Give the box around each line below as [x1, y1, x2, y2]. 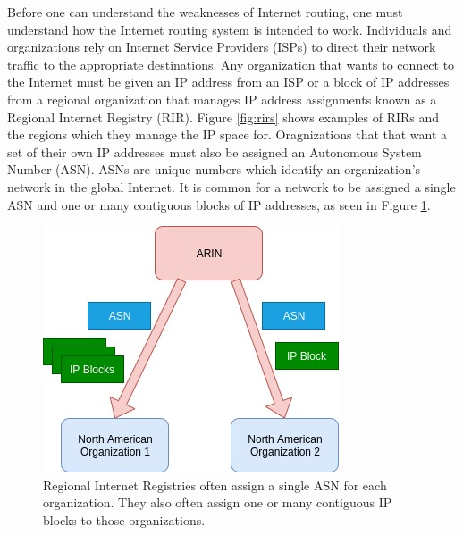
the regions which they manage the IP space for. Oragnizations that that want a [7, 125, 448, 144]
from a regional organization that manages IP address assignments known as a [7, 89, 437, 108]
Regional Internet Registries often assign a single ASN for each [43, 475, 387, 494]
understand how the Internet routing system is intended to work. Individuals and [7, 20, 452, 38]
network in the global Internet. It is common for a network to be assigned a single [7, 177, 456, 196]
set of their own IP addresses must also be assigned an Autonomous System [7, 142, 422, 161]
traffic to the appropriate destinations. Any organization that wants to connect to [7, 54, 455, 73]
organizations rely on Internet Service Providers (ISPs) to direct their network [7, 38, 436, 56]
